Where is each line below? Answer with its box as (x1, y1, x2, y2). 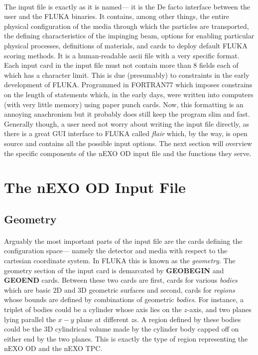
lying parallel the (4, 314, 56, 324)
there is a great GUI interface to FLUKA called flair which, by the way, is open (4, 128, 248, 139)
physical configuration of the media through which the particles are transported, (4, 20, 249, 31)
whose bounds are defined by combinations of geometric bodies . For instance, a (4, 294, 244, 305)
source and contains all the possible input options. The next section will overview (4, 138, 252, 148)
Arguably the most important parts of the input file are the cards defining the (4, 235, 243, 246)
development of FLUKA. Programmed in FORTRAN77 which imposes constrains (4, 79, 253, 90)
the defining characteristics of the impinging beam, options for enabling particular (4, 30, 255, 41)
